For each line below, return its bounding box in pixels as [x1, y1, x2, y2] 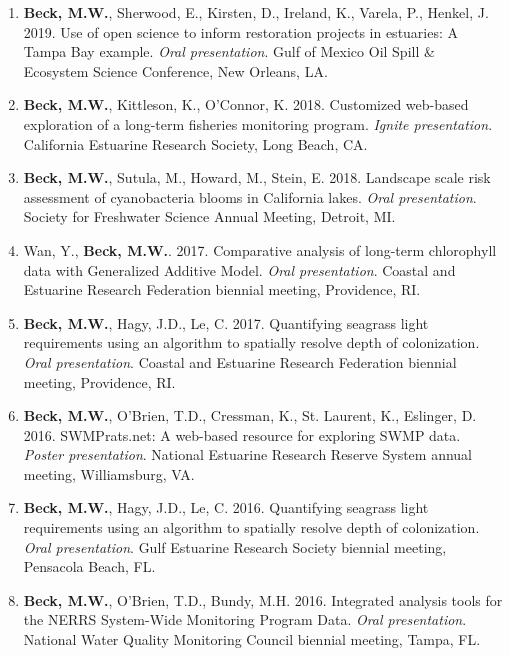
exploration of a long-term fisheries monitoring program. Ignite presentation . [23, 113, 493, 134]
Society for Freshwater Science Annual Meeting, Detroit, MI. [23, 206, 396, 227]
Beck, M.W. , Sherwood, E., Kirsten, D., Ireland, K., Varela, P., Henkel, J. [23, 2, 489, 22]
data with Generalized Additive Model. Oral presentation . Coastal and [23, 259, 456, 280]
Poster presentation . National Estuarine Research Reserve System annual [23, 444, 472, 465]
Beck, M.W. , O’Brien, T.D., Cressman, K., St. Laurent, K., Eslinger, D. [23, 405, 477, 426]
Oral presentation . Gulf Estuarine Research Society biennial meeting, [23, 536, 447, 557]
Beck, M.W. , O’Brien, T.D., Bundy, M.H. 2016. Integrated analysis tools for [23, 589, 503, 610]
